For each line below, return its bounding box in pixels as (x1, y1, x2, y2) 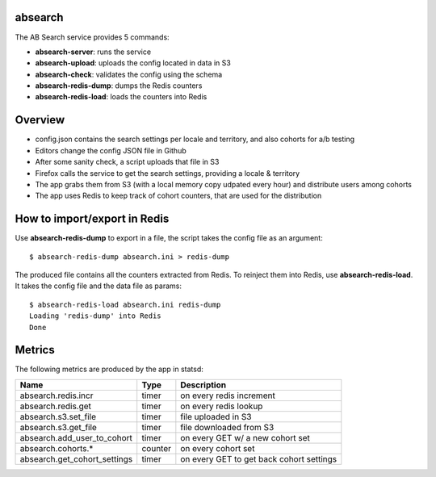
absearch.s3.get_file (19, 421, 97, 433)
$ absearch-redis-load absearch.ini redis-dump (29, 299, 221, 309)
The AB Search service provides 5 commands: (15, 32, 170, 42)
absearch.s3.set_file (19, 411, 97, 422)
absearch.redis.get (19, 400, 92, 412)
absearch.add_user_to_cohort (19, 432, 133, 443)
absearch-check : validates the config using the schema (35, 69, 223, 79)
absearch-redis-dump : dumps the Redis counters (35, 81, 203, 90)
